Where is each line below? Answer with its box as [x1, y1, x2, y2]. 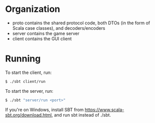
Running [5, 53, 41, 64]
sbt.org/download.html [5, 112, 52, 118]
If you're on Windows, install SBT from [5, 107, 84, 113]
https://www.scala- [84, 107, 125, 113]
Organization [5, 3, 60, 15]
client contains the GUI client [12, 36, 72, 42]
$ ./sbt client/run [5, 79, 46, 84]
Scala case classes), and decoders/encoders [12, 25, 106, 31]
